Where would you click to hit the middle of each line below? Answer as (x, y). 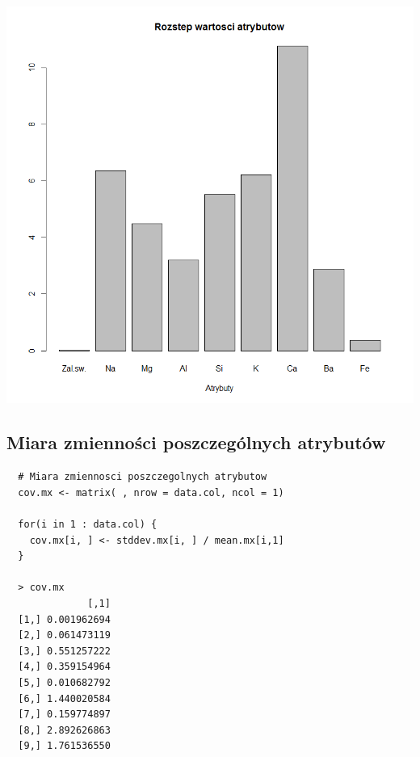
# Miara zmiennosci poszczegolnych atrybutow (143, 477)
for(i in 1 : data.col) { (88, 525)
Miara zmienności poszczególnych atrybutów (196, 442)
